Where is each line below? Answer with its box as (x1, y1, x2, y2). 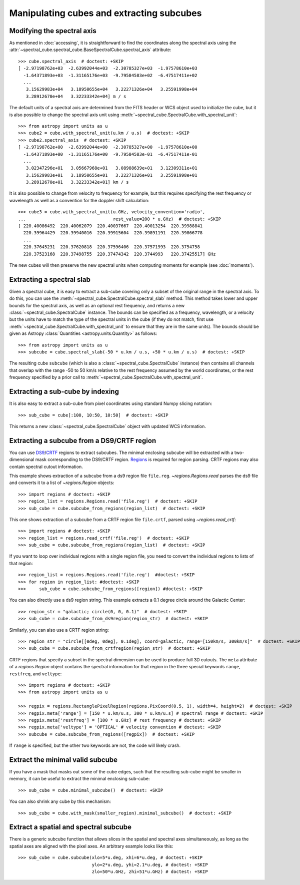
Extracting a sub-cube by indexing (9, 387, 119, 396)
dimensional (9, 457, 34, 463)
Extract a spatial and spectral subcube (9, 823, 132, 831)
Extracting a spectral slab (9, 275, 91, 284)
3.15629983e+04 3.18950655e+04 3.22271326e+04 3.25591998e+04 (25, 87, 197, 92)
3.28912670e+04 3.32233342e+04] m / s (25, 93, 126, 99)
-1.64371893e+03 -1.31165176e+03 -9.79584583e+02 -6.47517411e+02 (23, 73, 197, 78)
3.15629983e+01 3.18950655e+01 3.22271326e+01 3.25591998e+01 (25, 172, 197, 178)
